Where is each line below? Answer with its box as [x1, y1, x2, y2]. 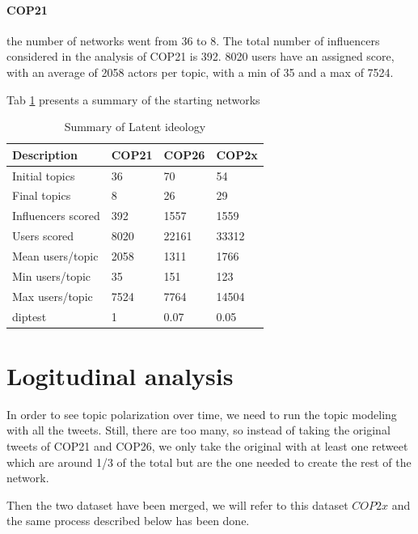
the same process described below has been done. [6, 512, 250, 529]
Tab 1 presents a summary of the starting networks [6, 91, 260, 108]
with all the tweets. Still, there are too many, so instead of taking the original [6, 422, 391, 439]
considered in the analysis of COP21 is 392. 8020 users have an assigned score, [6, 48, 395, 65]
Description [12, 146, 78, 163]
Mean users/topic [12, 247, 99, 264]
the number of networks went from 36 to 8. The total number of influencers [6, 32, 380, 49]
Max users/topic [12, 287, 93, 304]
